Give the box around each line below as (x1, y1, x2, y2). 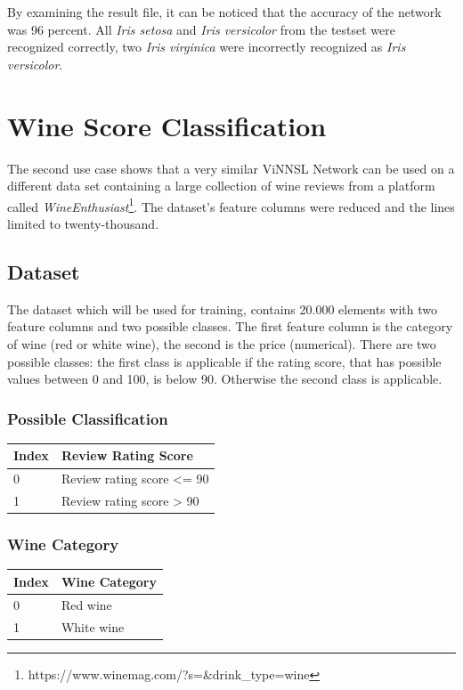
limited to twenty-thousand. (7, 214, 159, 232)
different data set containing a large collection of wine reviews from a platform (7, 176, 435, 195)
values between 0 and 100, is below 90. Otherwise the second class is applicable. (7, 369, 443, 388)
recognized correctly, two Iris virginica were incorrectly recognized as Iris (7, 37, 406, 56)
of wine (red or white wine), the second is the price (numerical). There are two (7, 334, 436, 353)
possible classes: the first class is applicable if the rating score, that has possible (7, 352, 442, 370)
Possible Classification (7, 407, 168, 429)
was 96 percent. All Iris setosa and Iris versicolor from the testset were (7, 20, 395, 38)
